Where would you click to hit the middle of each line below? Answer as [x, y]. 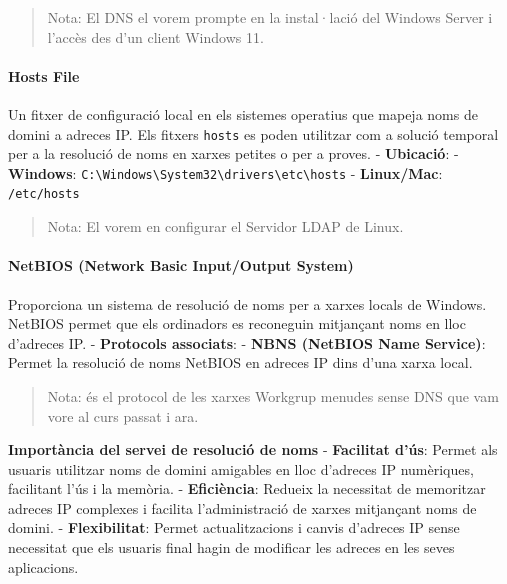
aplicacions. [43, 566]
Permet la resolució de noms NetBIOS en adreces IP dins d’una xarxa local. [240, 362]
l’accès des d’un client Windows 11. [155, 36]
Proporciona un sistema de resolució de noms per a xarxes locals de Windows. [247, 303]
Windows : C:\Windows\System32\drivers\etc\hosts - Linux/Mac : [225, 172]
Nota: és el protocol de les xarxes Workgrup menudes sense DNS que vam [273, 395]
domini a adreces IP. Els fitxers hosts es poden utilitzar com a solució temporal [253, 133]
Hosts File [44, 75]
